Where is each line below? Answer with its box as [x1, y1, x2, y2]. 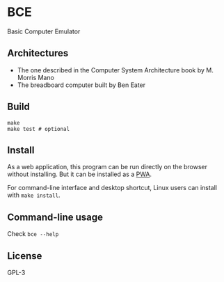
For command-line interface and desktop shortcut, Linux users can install [7, 184, 218, 192]
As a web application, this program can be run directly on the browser [7, 163, 207, 171]
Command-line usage [7, 211, 103, 223]
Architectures [7, 47, 69, 59]
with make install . [7, 191, 61, 199]
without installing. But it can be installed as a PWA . [7, 170, 152, 178]
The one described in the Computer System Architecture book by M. [17, 65, 214, 74]
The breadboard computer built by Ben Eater [17, 81, 146, 89]
